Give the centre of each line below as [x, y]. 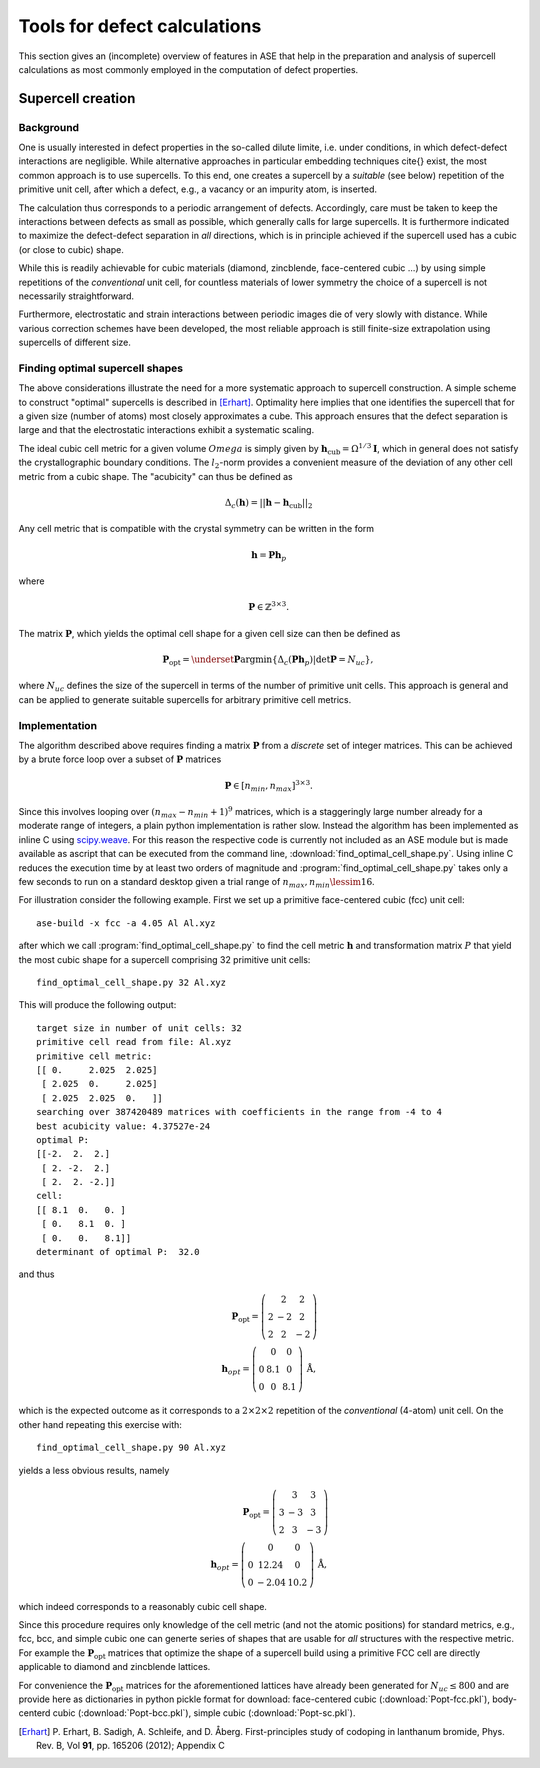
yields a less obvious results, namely [94, 1470]
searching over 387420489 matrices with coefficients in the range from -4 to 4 [239, 1112]
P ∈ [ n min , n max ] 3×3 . [269, 786]
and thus [36, 1274]
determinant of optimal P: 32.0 [118, 1252]
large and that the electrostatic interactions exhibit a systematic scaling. [166, 430]
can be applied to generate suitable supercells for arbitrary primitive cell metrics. [185, 699]
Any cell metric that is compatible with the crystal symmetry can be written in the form [196, 529]
